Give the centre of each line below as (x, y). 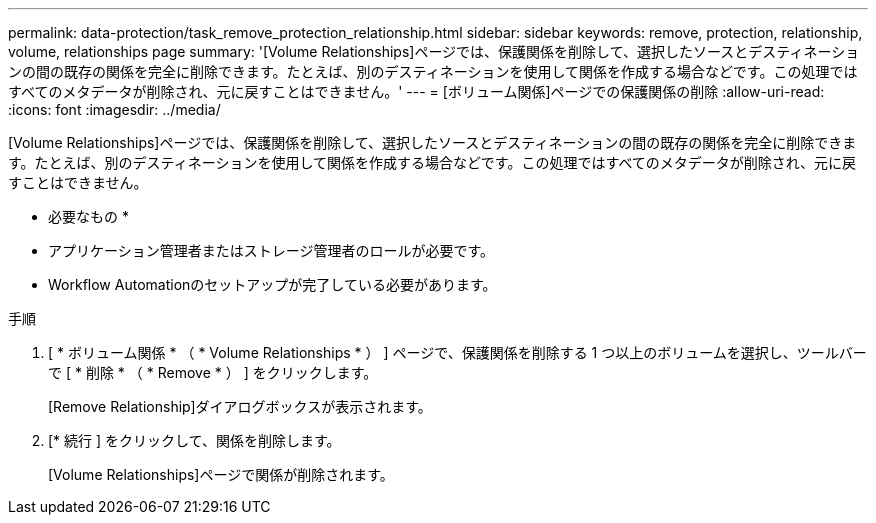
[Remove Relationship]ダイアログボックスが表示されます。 (240, 406)
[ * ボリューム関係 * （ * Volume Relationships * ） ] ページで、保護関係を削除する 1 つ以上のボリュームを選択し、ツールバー (457, 352)
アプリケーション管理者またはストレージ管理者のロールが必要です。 (271, 250)
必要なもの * (88, 216)
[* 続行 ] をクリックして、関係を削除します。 (194, 440)
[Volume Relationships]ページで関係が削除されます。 (221, 474)
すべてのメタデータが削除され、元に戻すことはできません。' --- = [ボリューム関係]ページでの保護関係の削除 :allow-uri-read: (416, 91)
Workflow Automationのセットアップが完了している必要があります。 (272, 284)
